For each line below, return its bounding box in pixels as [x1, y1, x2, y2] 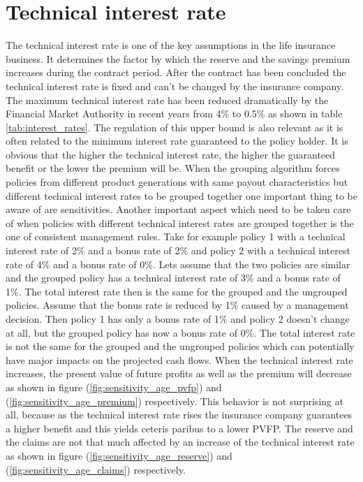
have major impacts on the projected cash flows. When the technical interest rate [6, 352, 353, 367]
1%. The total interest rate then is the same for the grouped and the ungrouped [6, 284, 348, 298]
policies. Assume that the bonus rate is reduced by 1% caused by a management [6, 298, 349, 312]
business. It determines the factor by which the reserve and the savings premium [6, 51, 350, 66]
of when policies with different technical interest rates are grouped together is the [6, 215, 354, 230]
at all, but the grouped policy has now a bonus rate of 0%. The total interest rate [6, 325, 355, 339]
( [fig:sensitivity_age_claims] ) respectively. [6, 462, 186, 476]
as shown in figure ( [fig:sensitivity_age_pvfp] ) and [6, 379, 222, 394]
